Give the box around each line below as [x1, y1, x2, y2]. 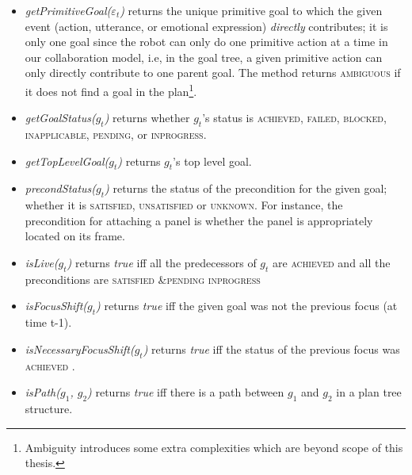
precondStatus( [25, 180, 97, 197]
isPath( [25, 384, 60, 400]
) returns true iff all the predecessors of [67, 254, 257, 270]
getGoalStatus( [25, 109, 96, 126]
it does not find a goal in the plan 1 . [25, 80, 197, 99]
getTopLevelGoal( [25, 152, 109, 169]
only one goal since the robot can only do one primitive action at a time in [25, 33, 388, 50]
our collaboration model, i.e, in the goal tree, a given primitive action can [25, 48, 383, 65]
